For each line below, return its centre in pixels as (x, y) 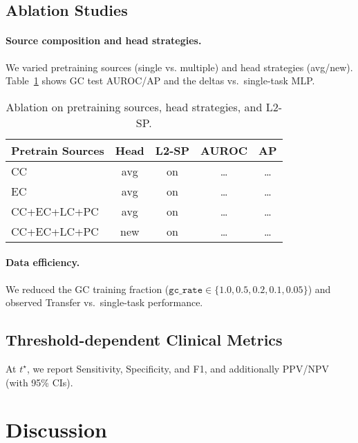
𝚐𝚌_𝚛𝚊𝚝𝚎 (186, 290)
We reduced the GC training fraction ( (87, 289)
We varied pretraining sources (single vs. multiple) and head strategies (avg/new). (179, 67)
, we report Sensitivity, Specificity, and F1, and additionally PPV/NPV (178, 368)
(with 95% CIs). (39, 382)
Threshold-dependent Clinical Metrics (144, 340)
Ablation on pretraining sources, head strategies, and (134, 106)
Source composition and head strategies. (104, 40)
